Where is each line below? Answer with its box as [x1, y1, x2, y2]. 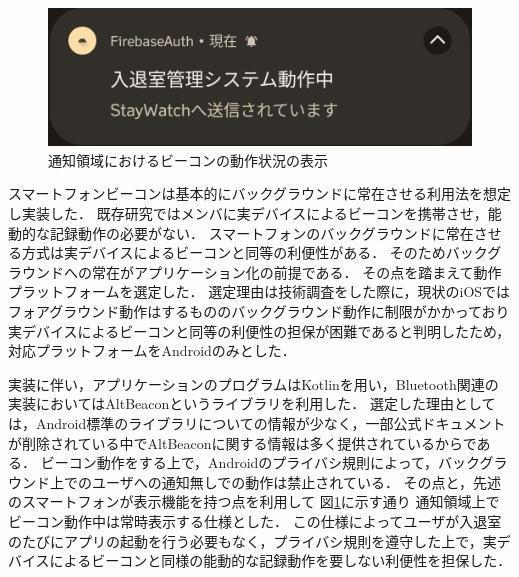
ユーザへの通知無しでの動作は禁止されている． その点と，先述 [91, 471, 501, 492]
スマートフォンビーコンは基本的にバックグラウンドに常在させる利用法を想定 [8, 183, 512, 204]
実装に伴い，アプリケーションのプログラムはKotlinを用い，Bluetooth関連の [8, 373, 499, 394]
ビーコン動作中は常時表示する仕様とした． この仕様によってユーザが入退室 [8, 510, 502, 531]
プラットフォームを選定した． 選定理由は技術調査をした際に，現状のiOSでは [8, 281, 511, 302]
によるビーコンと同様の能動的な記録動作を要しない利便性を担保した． [49, 550, 512, 571]
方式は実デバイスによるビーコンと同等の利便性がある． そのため [21, 242, 446, 263]
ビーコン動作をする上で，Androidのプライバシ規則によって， [40, 452, 438, 473]
